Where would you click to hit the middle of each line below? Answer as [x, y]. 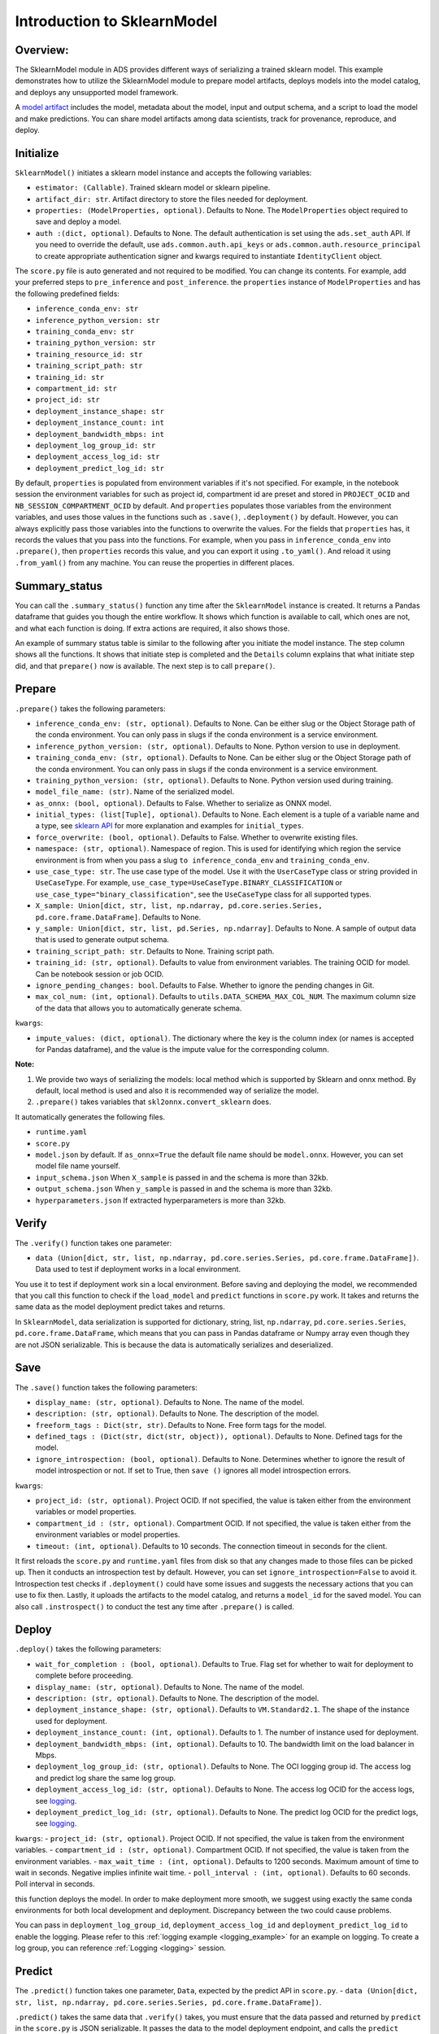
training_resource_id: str [89, 354]
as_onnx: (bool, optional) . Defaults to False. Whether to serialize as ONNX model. [184, 803]
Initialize [37, 153]
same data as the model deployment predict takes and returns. [120, 1307]
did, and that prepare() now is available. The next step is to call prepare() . [145, 666]
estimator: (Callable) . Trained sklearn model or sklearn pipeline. [153, 188]
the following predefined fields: [67, 294]
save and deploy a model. [78, 222]
